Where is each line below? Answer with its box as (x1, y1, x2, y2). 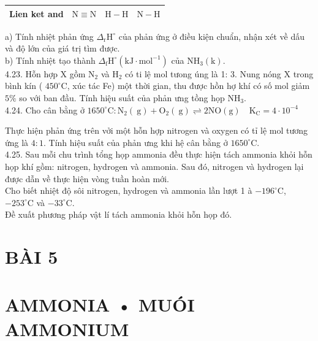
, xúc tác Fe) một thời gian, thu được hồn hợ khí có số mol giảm (67, 79, 310, 92)
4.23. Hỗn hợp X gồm (5, 67, 86, 80)
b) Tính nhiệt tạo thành (5, 53, 96, 66)
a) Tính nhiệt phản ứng (5, 29, 94, 42)
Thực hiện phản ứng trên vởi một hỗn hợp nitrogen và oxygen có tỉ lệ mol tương (5, 124, 308, 137)
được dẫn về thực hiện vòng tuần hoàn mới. (5, 172, 169, 185)
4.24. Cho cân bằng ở (5, 103, 85, 116)
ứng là (5, 136, 29, 148)
